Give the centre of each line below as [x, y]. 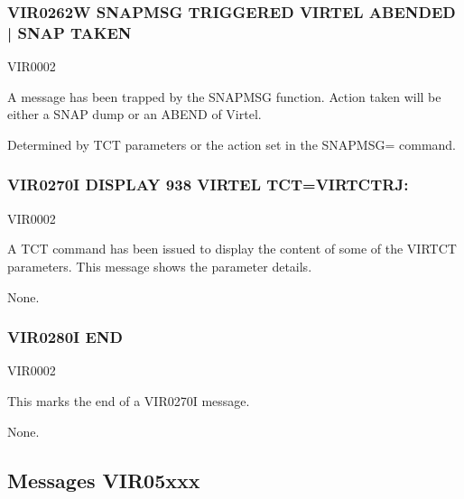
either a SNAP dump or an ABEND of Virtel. [135, 114]
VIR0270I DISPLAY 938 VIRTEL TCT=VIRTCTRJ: [208, 185]
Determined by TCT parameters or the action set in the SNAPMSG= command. [232, 144]
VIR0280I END [65, 337]
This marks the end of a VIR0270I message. [129, 400]
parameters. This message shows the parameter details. [160, 266]
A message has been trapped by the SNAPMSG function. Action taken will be [224, 96]
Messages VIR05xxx [104, 480]
